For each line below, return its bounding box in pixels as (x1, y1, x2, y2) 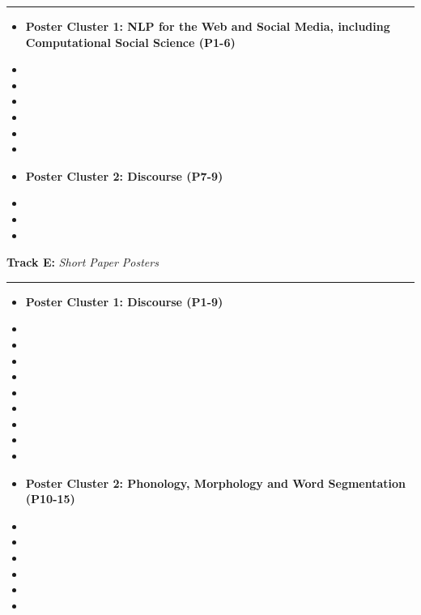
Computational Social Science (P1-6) (25, 33, 236, 50)
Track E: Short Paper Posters (6, 254, 159, 271)
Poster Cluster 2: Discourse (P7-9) (25, 167, 223, 184)
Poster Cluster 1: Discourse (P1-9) (25, 293, 223, 310)
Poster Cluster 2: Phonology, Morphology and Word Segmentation (25, 474, 406, 491)
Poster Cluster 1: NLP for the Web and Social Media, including (25, 18, 390, 34)
